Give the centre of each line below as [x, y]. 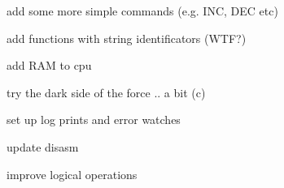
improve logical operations [72, 174]
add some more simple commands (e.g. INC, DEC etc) [142, 11]
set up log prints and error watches [94, 120]
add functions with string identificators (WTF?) [127, 38]
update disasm [43, 146]
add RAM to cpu [49, 65]
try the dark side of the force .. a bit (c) [106, 92]
